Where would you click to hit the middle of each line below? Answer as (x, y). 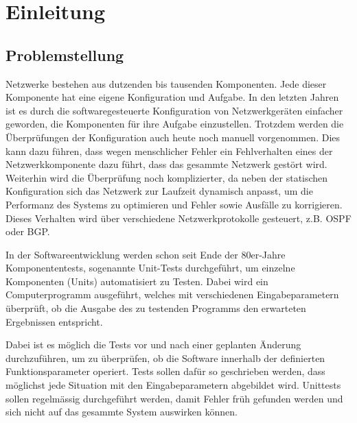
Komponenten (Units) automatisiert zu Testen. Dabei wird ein (137, 281)
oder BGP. (28, 231)
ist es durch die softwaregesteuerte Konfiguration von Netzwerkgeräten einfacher (174, 110)
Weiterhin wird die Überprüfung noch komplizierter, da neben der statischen (167, 177)
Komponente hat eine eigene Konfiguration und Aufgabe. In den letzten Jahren (172, 97)
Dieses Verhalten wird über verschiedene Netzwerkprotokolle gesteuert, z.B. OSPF (178, 218)
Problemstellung (65, 55)
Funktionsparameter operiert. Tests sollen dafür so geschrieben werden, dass (165, 371)
